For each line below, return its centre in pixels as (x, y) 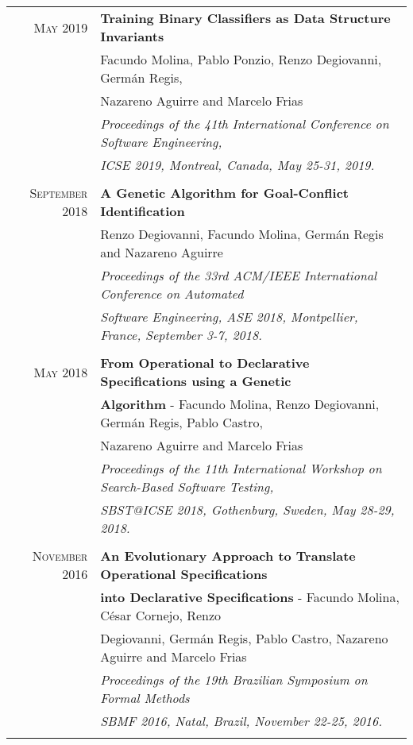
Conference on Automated (172, 293)
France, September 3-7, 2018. (181, 335)
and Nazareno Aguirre (162, 252)
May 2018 (61, 372)
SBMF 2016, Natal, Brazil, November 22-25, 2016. (241, 721)
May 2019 (61, 27)
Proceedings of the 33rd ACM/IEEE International (239, 275)
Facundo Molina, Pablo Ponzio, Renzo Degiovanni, (241, 59)
